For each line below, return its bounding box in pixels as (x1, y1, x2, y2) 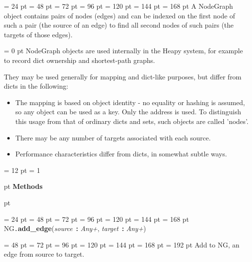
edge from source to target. (4, 249, 84, 259)
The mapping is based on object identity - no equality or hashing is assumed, (15, 97, 245, 107)
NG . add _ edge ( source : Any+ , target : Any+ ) (4, 223, 146, 233)
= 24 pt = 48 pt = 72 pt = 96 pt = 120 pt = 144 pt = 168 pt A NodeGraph (4, 1, 233, 11)
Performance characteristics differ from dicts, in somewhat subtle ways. (15, 149, 227, 159)
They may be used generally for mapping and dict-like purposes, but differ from (4, 71, 242, 81)
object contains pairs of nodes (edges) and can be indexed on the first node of (4, 10, 235, 20)
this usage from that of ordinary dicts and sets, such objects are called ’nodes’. (15, 116, 249, 126)
